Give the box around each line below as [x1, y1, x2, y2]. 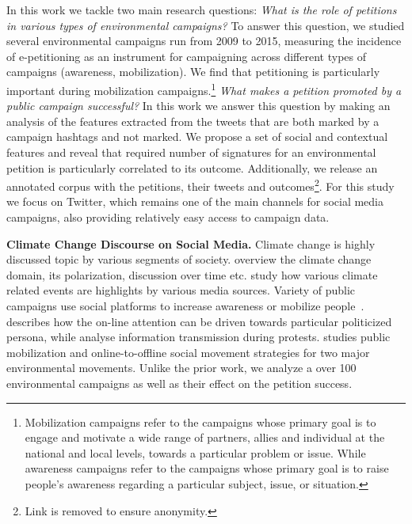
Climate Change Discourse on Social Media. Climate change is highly [6, 235, 376, 252]
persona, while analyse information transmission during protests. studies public [6, 328, 391, 345]
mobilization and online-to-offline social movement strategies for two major [6, 344, 370, 360]
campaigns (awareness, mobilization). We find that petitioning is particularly [6, 63, 380, 80]
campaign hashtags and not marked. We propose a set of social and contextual [6, 128, 388, 145]
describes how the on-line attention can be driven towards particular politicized [6, 313, 392, 329]
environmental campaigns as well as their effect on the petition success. [6, 374, 353, 391]
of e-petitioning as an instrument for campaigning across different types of [6, 47, 366, 64]
